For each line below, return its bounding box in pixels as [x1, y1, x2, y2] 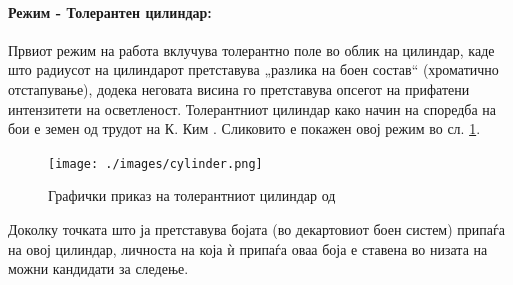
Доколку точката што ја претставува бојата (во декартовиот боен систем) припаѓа [8, 219, 505, 240]
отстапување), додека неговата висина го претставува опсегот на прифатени [8, 78, 470, 99]
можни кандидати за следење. [8, 258, 189, 279]
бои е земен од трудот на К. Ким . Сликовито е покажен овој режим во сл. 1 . [8, 118, 481, 139]
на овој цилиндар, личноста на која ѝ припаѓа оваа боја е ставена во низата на [8, 238, 488, 259]
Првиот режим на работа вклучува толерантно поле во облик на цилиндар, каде [8, 39, 495, 60]
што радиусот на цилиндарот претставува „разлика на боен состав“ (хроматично [8, 59, 499, 80]
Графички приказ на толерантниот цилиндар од [48, 185, 336, 206]
